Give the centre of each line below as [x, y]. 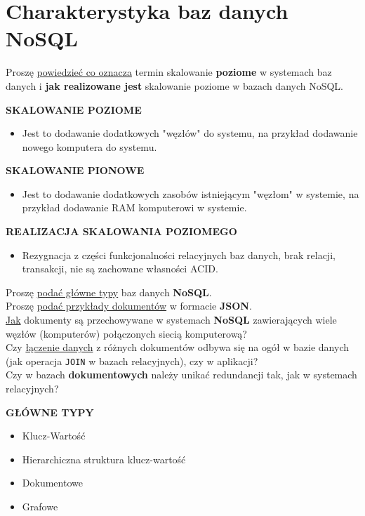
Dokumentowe [52, 483]
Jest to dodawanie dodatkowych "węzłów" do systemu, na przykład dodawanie [190, 133]
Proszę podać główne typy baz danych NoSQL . [109, 292]
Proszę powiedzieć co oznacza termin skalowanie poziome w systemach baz [169, 72]
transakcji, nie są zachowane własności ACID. [120, 269]
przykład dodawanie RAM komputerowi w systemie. [134, 207]
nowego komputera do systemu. [89, 146]
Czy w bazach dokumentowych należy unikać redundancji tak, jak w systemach [181, 375]
